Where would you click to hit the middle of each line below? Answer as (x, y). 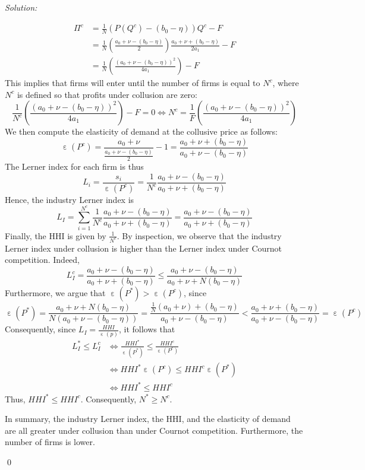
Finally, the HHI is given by (56, 235)
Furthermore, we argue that (55, 292)
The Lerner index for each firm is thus (74, 166)
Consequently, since (40, 329)
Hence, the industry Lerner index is (70, 199)
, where (286, 83)
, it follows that (147, 329)
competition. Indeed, (43, 260)
